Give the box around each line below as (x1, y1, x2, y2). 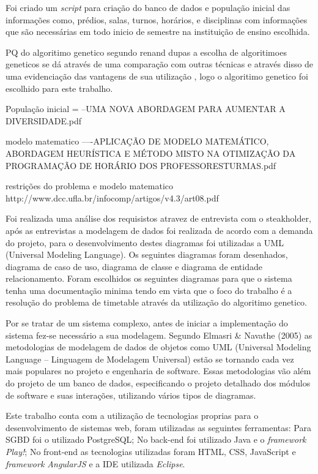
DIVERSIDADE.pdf (6, 114, 82, 127)
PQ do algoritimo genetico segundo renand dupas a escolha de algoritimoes (6, 45, 287, 58)
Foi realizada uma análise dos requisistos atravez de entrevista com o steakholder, (6, 212, 311, 225)
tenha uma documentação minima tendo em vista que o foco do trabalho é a (6, 284, 292, 296)
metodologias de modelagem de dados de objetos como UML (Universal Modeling (6, 340, 311, 353)
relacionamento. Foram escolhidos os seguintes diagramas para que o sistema (6, 272, 292, 285)
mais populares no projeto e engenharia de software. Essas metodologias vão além (6, 364, 311, 377)
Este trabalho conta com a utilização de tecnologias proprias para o (6, 409, 259, 422)
